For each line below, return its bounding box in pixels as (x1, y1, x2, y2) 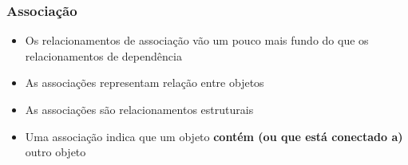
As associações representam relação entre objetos (25, 74, 264, 91)
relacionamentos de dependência (25, 47, 182, 64)
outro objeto (25, 143, 86, 160)
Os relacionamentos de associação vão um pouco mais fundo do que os (25, 32, 369, 49)
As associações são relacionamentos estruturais (25, 101, 254, 117)
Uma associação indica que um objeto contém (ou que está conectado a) (25, 128, 403, 144)
